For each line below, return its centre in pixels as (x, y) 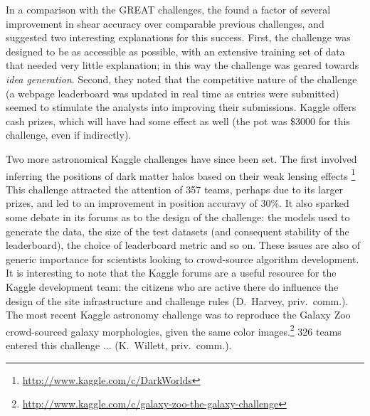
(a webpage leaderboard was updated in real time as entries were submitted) (173, 93)
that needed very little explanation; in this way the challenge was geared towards (183, 65)
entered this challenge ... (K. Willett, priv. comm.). (119, 345)
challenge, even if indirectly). (69, 135)
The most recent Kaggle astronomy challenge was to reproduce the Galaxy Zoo (178, 315)
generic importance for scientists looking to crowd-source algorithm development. (183, 258)
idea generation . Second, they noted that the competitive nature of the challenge (181, 79)
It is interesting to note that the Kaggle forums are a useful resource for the (171, 273)
